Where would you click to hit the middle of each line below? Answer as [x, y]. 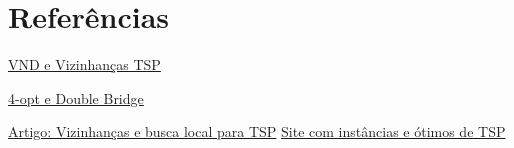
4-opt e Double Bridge [76, 97]
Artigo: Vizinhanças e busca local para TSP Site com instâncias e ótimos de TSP [257, 131]
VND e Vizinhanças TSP [84, 64]
